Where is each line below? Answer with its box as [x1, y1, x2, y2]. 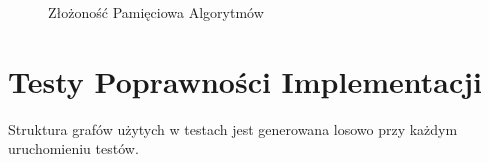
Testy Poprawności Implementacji [8, 60, 483, 101]
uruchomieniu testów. [8, 138, 139, 159]
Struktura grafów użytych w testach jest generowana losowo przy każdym [8, 118, 458, 139]
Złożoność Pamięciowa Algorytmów [48, 2, 264, 22]
